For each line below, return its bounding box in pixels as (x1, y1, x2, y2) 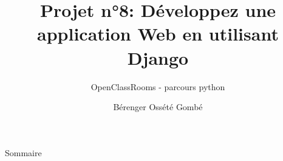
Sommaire (5, 146, 42, 159)
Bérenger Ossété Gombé (113, 100, 203, 113)
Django (127, 45, 189, 70)
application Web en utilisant (37, 21, 279, 46)
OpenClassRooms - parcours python (90, 80, 225, 93)
